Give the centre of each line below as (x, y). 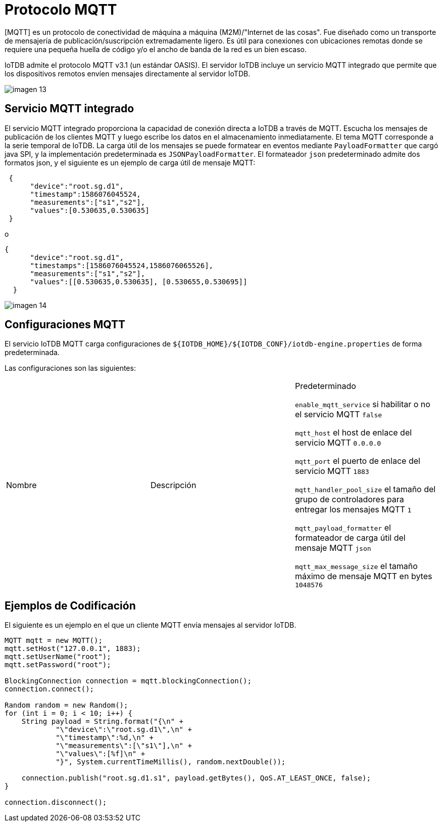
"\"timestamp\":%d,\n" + (105, 738)
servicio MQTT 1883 (332, 471)
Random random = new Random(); (66, 705)
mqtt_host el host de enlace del (353, 433)
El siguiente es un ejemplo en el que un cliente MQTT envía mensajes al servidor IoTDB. (151, 625)
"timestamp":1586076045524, (85, 194)
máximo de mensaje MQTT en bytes (363, 576)
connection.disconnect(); (56, 802)
